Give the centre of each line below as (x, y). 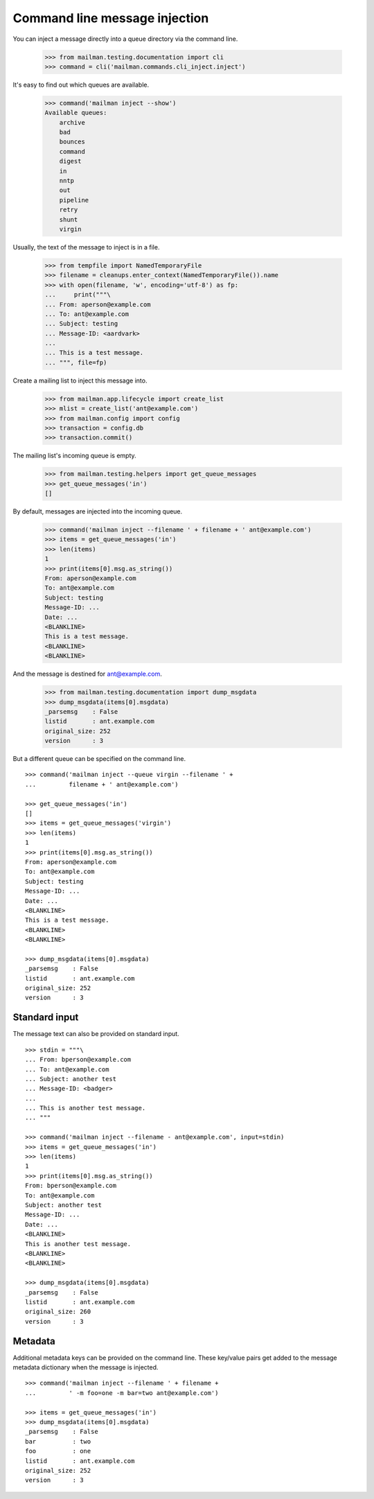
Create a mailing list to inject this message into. (80, 380)
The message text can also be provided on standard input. (96, 1034)
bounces (72, 142)
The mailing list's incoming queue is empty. (74, 456)
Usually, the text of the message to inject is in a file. (86, 247)
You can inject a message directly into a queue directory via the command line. (125, 39)
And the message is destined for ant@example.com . (87, 674)
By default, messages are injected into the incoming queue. (98, 511)
